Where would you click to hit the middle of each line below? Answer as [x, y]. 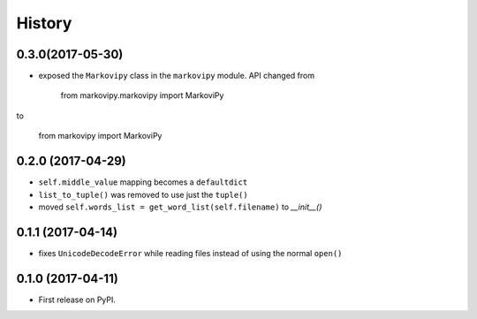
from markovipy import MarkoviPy [100, 136]
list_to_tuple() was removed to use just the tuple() [143, 194]
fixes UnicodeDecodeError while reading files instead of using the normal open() [190, 253]
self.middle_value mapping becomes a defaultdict [143, 182]
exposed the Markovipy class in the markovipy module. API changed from [177, 76]
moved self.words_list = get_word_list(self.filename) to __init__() [180, 207]
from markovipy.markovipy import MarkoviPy [142, 95]
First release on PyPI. [77, 300]
